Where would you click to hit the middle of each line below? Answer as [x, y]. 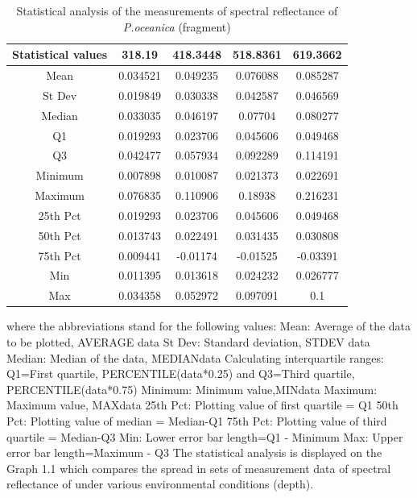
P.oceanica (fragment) [177, 26]
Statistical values [60, 54]
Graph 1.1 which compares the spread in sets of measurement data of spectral [199, 468]
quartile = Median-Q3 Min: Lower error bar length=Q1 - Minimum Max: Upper [205, 436]
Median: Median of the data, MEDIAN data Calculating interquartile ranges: [195, 357]
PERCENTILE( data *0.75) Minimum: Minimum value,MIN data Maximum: [192, 389]
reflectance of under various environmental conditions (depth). [160, 484]
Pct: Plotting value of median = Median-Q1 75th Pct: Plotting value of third [197, 420]
